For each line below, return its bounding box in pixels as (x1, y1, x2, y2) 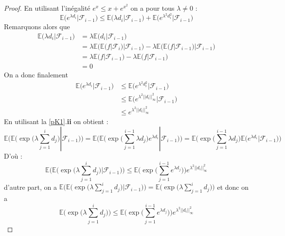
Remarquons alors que (4, 21, 70, 32)
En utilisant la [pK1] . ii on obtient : (4, 116, 108, 127)
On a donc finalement (4, 69, 68, 79)
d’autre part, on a (4, 182, 57, 192)
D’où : (4, 150, 22, 161)
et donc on (217, 182, 249, 192)
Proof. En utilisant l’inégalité (4, 3, 90, 13)
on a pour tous (130, 3, 175, 13)
